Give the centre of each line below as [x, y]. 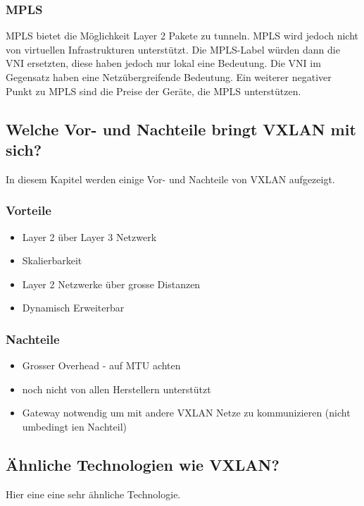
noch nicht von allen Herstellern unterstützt [117, 389]
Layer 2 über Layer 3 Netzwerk [89, 236]
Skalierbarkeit [52, 260]
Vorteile [29, 210]
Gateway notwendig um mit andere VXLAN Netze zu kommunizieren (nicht [186, 413]
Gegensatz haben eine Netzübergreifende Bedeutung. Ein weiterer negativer [169, 77]
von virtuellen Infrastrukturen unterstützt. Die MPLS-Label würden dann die [173, 49]
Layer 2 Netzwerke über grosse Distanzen [111, 284]
